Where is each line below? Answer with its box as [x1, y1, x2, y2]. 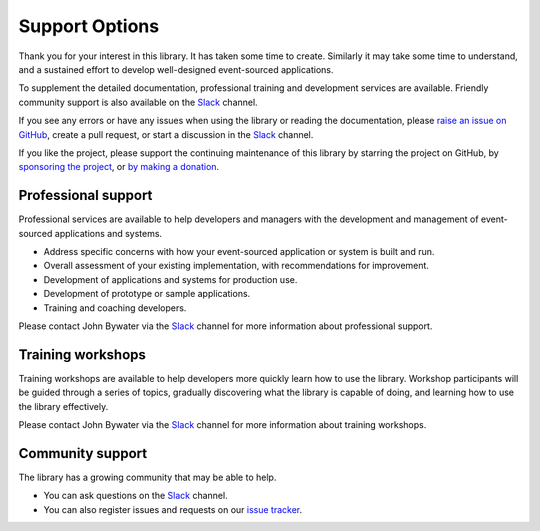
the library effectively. [18, 400, 109, 412]
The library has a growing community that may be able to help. [18, 471, 277, 483]
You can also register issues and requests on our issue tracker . [43, 503, 303, 515]
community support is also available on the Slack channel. [18, 96, 259, 108]
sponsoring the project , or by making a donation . [18, 161, 220, 173]
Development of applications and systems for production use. [43, 273, 298, 285]
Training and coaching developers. [43, 301, 187, 314]
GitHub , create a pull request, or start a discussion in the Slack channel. [18, 128, 314, 140]
